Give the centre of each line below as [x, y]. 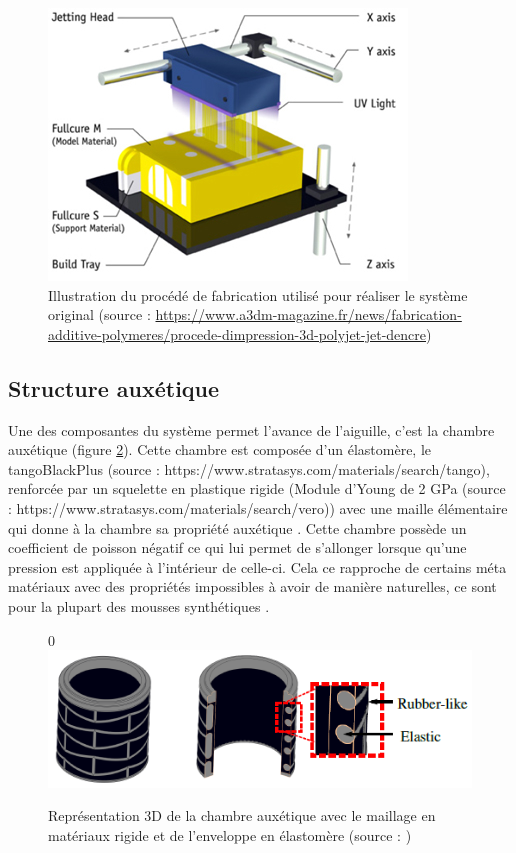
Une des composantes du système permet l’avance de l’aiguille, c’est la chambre [251, 429]
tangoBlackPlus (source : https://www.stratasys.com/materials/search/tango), [249, 468]
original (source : [99, 314]
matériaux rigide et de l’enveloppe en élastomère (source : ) [230, 834]
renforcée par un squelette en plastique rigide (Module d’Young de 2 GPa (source [257, 488]
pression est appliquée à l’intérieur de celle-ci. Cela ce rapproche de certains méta [257, 566]
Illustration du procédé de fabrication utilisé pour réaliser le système [258, 294]
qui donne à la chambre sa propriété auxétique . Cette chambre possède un [237, 527]
